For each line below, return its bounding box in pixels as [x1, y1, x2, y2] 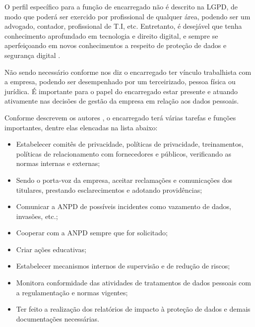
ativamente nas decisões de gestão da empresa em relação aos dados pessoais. [4, 96, 239, 106]
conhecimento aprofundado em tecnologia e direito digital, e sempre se [4, 30, 218, 41]
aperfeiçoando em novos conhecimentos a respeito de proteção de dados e [4, 40, 227, 51]
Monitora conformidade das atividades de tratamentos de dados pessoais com [16, 277, 251, 288]
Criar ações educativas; [16, 244, 86, 254]
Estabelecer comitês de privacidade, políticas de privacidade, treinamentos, [16, 139, 244, 149]
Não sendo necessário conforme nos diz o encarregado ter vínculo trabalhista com [4, 66, 252, 77]
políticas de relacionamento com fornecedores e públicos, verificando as [16, 148, 232, 159]
